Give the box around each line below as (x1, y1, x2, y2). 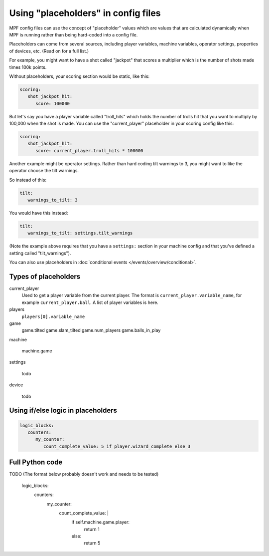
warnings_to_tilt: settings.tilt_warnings (27, 230, 133, 236)
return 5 (84, 540, 101, 546)
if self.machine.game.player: (71, 519, 130, 525)
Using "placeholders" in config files (9, 7, 161, 18)
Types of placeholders (9, 272, 81, 280)
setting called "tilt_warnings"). (9, 250, 71, 256)
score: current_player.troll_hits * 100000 (35, 148, 143, 153)
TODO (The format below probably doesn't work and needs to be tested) (9, 471, 159, 477)
